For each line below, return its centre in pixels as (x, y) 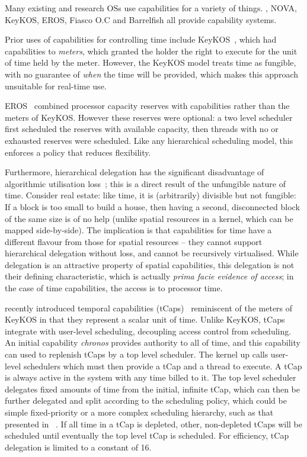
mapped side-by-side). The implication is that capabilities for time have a (138, 230)
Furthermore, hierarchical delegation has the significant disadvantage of (135, 172)
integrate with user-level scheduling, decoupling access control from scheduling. (148, 331)
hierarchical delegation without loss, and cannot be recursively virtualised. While (152, 253)
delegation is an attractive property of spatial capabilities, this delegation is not (150, 264)
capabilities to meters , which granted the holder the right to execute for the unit (151, 51)
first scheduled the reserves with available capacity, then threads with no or (142, 129)
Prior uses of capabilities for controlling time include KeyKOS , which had (141, 39)
